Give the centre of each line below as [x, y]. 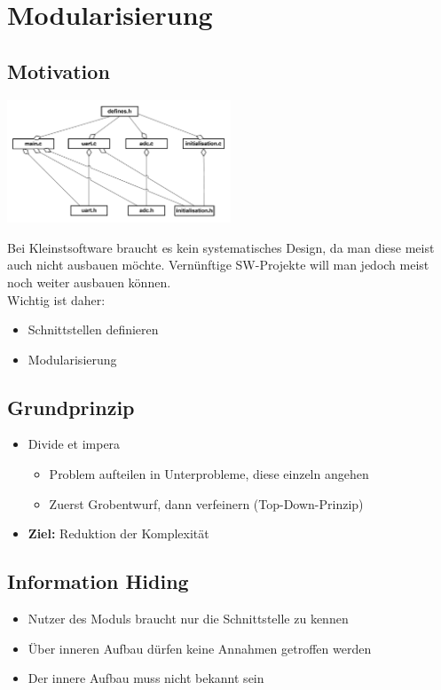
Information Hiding [98, 581]
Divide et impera [74, 444]
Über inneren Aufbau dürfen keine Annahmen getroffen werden [200, 648]
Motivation [59, 71]
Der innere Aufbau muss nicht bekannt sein [146, 678]
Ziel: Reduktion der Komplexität [118, 533]
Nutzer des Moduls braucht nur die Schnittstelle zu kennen [188, 619]
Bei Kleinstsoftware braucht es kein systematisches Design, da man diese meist [221, 247]
